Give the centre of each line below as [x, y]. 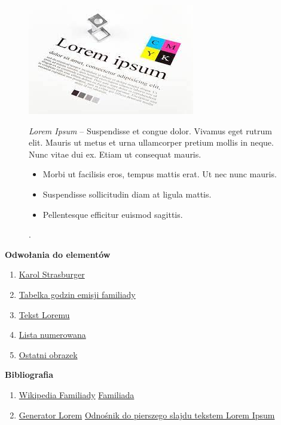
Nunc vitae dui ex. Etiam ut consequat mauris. [115, 154]
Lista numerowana [52, 335]
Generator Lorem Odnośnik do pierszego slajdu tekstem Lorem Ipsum [147, 415]
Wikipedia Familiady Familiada [77, 394]
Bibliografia [29, 375]
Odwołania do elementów [58, 254]
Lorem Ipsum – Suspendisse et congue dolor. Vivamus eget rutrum [150, 130]
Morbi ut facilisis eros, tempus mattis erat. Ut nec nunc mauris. [160, 174]
